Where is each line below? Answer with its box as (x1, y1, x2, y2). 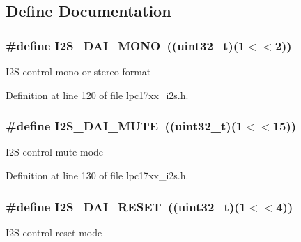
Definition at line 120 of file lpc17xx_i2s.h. (6, 87, 189, 102)
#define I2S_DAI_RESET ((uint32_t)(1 (6, 197, 246, 215)
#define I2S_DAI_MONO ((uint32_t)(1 (6, 36, 245, 54)
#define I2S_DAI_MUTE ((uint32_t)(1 (6, 117, 243, 135)
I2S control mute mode (6, 144, 104, 159)
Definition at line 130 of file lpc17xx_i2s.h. (6, 168, 189, 182)
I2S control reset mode (6, 225, 102, 239)
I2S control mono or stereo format (6, 64, 151, 78)
